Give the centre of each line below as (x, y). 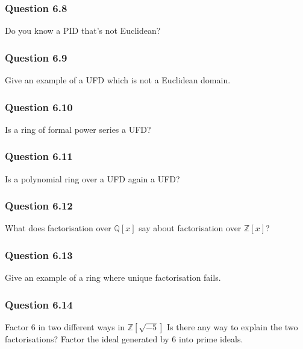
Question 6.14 (39, 304)
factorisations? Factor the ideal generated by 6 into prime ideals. (124, 339)
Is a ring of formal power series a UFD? (78, 129)
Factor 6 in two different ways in (65, 327)
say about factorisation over (190, 228)
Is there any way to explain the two (233, 327)
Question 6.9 (36, 57)
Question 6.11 (39, 156)
